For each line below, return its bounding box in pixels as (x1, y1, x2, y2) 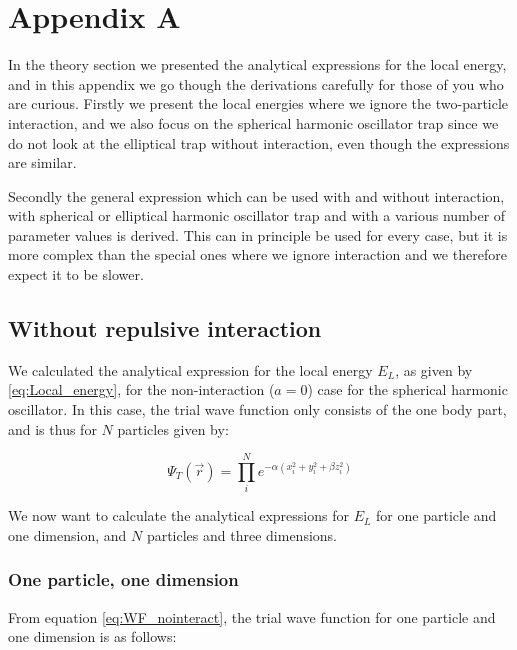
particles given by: (117, 418, 229, 439)
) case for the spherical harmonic (307, 379, 508, 400)
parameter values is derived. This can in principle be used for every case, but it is (8, 224, 508, 245)
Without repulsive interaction (8, 313, 322, 344)
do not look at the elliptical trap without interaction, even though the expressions (8, 132, 510, 153)
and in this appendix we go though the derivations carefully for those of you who (8, 73, 504, 94)
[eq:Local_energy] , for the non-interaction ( (8, 379, 275, 400)
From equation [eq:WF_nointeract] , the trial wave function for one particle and (8, 606, 496, 627)
